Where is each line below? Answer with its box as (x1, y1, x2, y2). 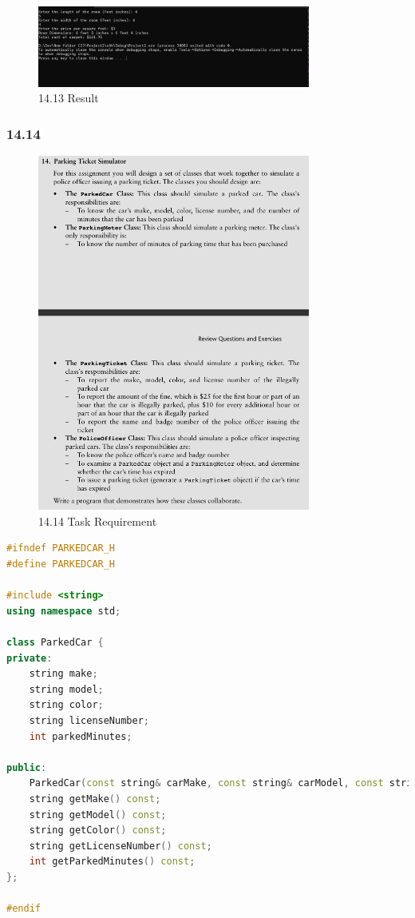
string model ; (29, 683, 104, 695)
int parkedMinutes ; (29, 730, 132, 742)
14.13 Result (38, 89, 99, 106)
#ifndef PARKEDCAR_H (6, 542, 116, 554)
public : (6, 761, 47, 773)
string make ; (29, 668, 98, 680)
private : (6, 652, 53, 664)
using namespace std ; (6, 605, 121, 617)
